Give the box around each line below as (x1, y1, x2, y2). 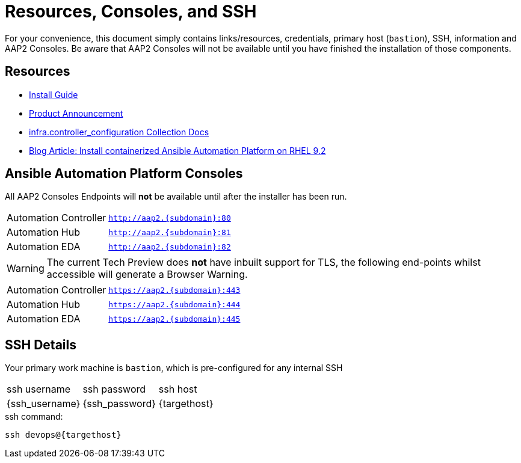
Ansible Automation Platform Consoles (5, 166, 243, 182)
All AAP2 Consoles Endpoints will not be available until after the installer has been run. (5, 191, 347, 202)
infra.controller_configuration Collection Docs (29, 126, 209, 137)
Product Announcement (29, 108, 123, 118)
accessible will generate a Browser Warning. (46, 268, 248, 281)
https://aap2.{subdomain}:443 (108, 285, 241, 295)
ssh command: (5, 411, 63, 422)
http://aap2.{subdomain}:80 (108, 213, 231, 222)
